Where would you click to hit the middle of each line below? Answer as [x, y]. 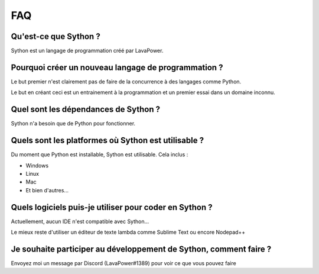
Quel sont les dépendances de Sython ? [86, 109]
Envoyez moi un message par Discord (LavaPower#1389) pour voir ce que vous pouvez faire [123, 263]
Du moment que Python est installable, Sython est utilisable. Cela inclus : [100, 154]
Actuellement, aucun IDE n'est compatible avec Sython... [80, 221]
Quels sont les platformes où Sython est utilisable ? [107, 141]
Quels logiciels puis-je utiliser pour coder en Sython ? [112, 207]
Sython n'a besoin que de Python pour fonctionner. [73, 124]
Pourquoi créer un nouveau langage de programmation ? [117, 67]
